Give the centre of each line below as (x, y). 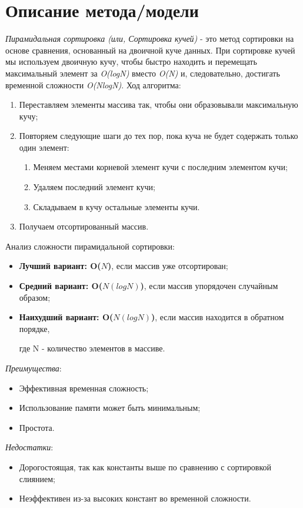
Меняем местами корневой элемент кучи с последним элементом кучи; (160, 167)
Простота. (37, 427)
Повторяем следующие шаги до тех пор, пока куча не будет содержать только (159, 136)
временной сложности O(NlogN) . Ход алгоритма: (93, 84)
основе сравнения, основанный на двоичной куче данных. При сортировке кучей (150, 50)
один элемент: (44, 147)
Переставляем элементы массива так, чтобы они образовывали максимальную (159, 104)
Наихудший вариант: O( (66, 317)
